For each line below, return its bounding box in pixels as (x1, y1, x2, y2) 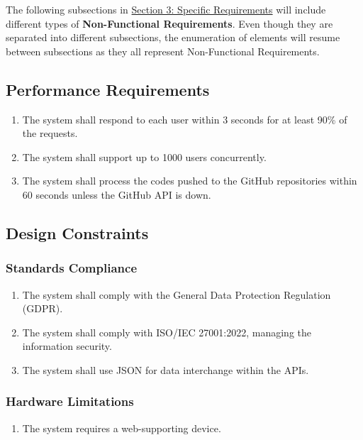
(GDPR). (22, 301, 63, 316)
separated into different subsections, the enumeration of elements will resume (6, 30, 340, 45)
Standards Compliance (6, 259, 138, 277)
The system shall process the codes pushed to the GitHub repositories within (22, 173, 357, 188)
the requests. (22, 126, 78, 141)
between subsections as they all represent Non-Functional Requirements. (6, 43, 320, 58)
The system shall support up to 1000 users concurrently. (22, 149, 267, 164)
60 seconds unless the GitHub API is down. (22, 187, 211, 202)
